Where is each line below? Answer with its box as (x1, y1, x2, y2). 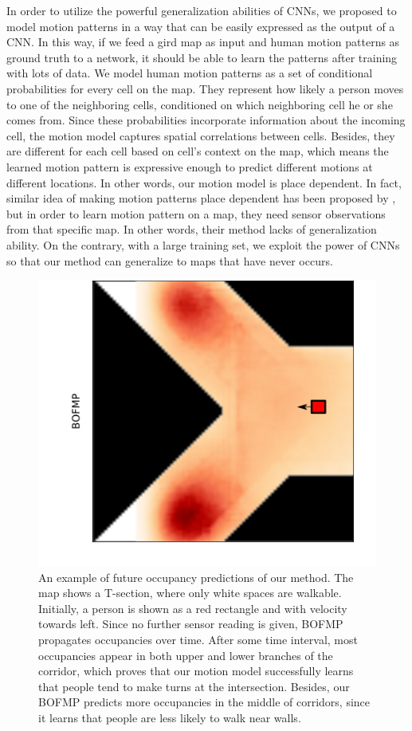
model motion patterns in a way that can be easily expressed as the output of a (6, 18, 395, 34)
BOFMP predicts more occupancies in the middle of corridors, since (38, 694, 371, 710)
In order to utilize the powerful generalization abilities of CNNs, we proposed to (6, 2, 397, 18)
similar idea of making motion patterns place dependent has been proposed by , (6, 190, 396, 206)
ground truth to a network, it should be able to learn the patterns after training (6, 49, 398, 65)
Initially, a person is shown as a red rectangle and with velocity (38, 599, 347, 616)
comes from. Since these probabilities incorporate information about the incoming (6, 112, 406, 128)
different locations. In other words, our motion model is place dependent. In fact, (6, 174, 402, 191)
